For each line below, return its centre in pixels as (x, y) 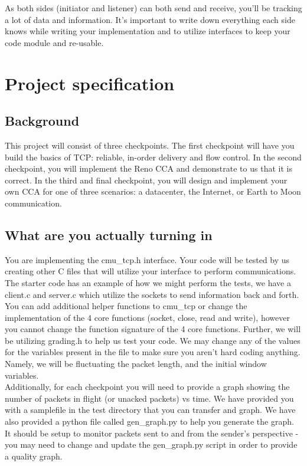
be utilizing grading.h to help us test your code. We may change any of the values (153, 340)
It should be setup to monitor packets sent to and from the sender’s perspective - (152, 433)
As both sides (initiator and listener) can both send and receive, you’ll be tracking (153, 8)
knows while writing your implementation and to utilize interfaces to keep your (148, 31)
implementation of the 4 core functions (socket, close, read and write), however (147, 317)
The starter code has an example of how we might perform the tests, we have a (148, 282)
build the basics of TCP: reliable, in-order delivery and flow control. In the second (153, 157)
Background (42, 121)
